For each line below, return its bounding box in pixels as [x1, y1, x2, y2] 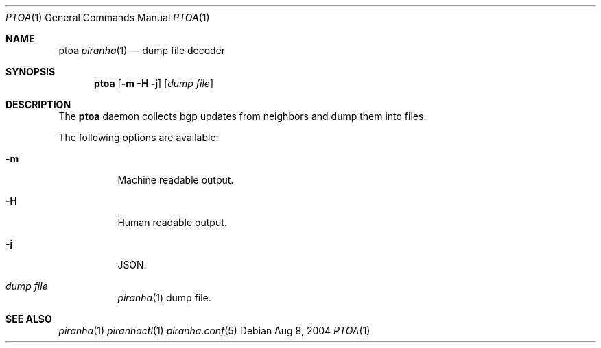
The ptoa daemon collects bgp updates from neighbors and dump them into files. [58, 110, 427, 122]
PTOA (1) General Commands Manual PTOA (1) [5, 12, 210, 23]
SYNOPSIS [5, 66, 56, 77]
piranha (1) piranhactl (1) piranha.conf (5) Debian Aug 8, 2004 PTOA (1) [58, 325, 370, 336]
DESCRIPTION [5, 99, 71, 110]
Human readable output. [117, 216, 227, 228]
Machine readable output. [117, 174, 234, 186]
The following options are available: [58, 132, 219, 143]
